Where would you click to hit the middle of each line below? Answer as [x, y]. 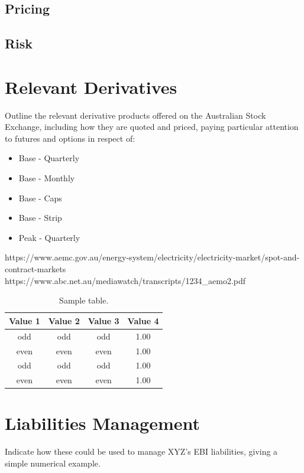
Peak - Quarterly [49, 237]
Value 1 [25, 320]
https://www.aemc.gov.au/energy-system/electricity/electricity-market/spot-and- [152, 257]
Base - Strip [40, 218]
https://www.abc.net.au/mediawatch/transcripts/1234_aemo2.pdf [125, 280]
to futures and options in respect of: [70, 138]
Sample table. [84, 300]
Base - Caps [40, 198]
